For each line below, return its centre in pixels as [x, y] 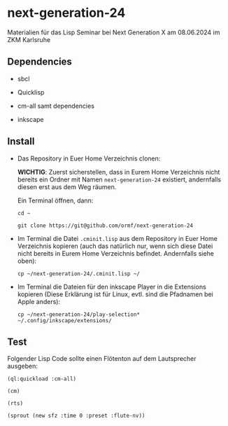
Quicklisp [31, 92]
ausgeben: [23, 366]
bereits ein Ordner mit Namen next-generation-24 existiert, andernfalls [119, 179]
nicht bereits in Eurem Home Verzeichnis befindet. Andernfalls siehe [116, 253]
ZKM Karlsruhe [29, 39]
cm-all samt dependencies [56, 106]
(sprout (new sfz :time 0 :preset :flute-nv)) [76, 416]
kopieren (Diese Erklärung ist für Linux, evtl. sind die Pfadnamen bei [115, 294]
